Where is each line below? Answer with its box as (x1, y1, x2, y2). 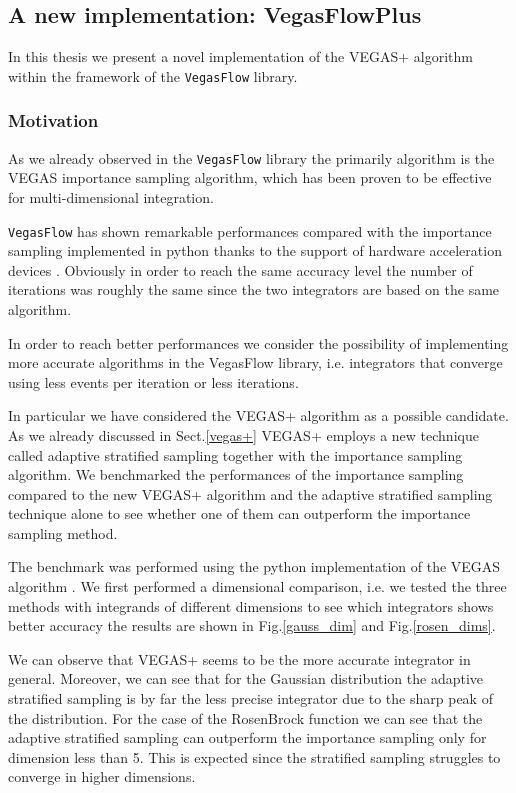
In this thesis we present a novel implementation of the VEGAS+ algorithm (8, 46, 473, 67)
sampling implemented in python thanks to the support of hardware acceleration (8, 240, 502, 261)
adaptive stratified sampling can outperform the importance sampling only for (8, 727, 487, 748)
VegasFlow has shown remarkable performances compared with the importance (8, 220, 492, 241)
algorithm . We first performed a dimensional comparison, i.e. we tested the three (8, 576, 507, 597)
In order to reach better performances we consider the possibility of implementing (8, 332, 509, 353)
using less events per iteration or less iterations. (8, 371, 299, 392)
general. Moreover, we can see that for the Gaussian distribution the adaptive (8, 668, 484, 689)
